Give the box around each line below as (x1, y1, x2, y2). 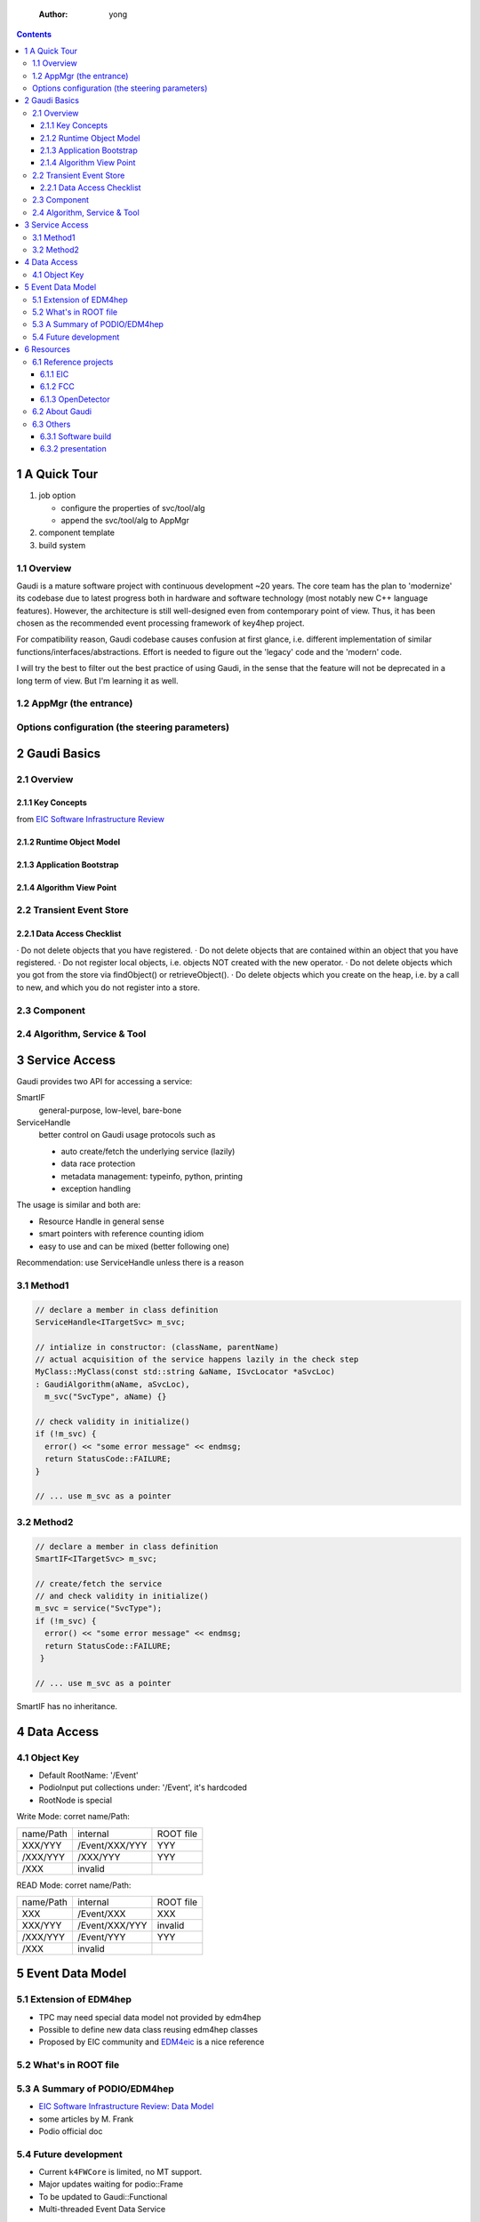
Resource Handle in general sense (38, 1216, 164, 1227)
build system (38, 540, 86, 550)
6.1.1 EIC (40, 369, 69, 380)
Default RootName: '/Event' (38, 1770, 139, 1780)
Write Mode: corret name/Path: (16, 1811, 131, 1822)
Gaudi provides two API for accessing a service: (16, 1075, 193, 1086)
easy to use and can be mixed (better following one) (38, 1241, 230, 1251)
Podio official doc (38, 2125, 103, 2137)
